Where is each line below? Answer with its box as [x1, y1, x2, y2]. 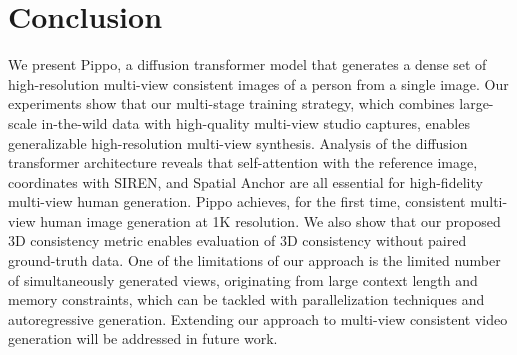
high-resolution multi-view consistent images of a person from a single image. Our [8, 73, 509, 94]
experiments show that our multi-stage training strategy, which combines [8, 93, 455, 114]
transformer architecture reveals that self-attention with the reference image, [8, 152, 478, 173]
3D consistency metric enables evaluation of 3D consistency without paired [8, 230, 467, 251]
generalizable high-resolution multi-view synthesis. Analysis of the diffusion [8, 132, 468, 153]
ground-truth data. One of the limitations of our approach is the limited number [8, 250, 501, 271]
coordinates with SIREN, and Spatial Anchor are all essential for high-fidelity [8, 171, 483, 192]
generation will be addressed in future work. [8, 328, 278, 349]
